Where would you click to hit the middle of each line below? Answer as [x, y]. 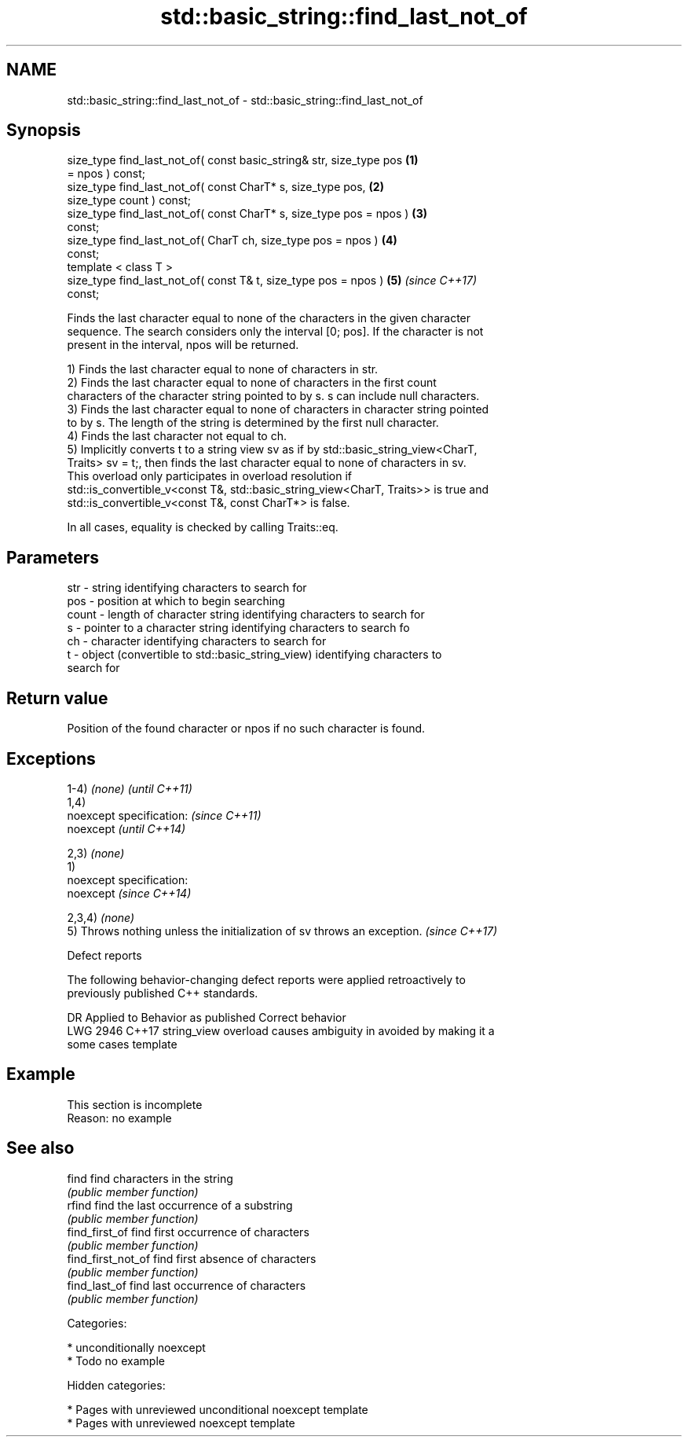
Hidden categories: [116, 1385]
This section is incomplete [135, 1104]
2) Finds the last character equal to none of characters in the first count [252, 383]
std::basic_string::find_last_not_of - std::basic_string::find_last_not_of [245, 100]
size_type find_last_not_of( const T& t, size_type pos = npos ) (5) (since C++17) [272, 281]
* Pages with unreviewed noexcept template [181, 1423]
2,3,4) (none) [101, 917]
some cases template [122, 1044]
